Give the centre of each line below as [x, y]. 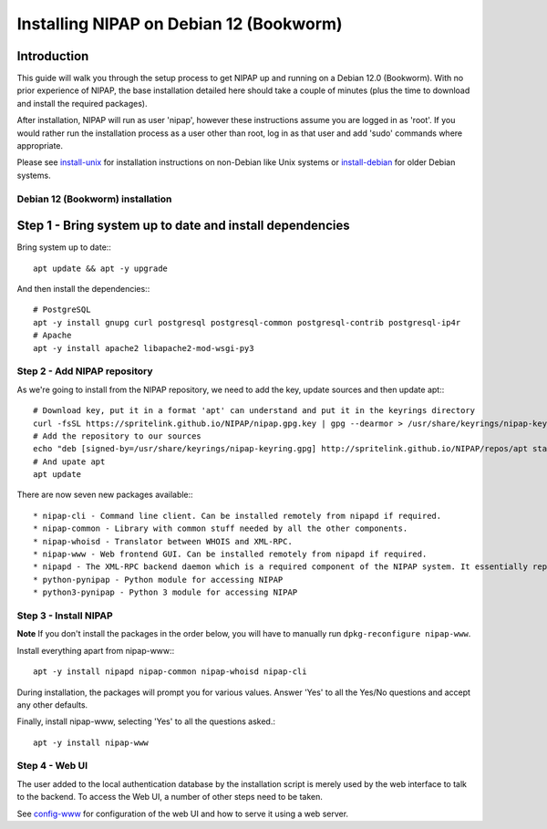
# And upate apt [69, 461]
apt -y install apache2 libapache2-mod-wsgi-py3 [144, 348]
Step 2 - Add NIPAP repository [85, 371]
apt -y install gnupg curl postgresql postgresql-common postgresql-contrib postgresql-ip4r [247, 322]
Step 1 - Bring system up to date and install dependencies [183, 226]
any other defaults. [52, 705]
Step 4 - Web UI [52, 766]
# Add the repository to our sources [118, 436]
